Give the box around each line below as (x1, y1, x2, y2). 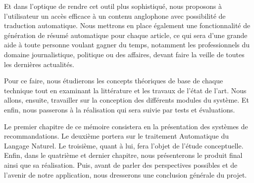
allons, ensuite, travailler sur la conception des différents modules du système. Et (4, 95, 249, 105)
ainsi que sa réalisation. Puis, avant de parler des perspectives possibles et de (4, 159, 238, 170)
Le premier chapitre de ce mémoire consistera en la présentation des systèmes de (4, 121, 248, 131)
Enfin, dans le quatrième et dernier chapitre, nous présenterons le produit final (4, 150, 243, 160)
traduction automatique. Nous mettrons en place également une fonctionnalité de (4, 20, 251, 31)
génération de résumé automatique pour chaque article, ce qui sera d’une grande (4, 30, 248, 40)
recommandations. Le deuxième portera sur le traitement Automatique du (4, 131, 229, 141)
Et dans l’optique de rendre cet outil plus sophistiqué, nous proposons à (4, 1, 222, 11)
